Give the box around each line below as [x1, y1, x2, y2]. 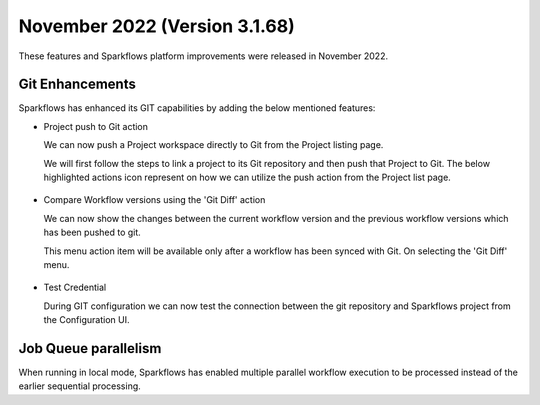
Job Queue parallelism [18, 340, 162, 357]
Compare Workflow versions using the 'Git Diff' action [43, 194, 266, 206]
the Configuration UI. [43, 314, 130, 326]
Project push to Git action [43, 120, 149, 132]
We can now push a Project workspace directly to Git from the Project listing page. [43, 139, 384, 151]
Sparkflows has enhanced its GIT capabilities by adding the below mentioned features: [18, 102, 376, 114]
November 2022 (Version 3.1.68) [18, 15, 295, 37]
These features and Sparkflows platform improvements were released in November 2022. [18, 50, 389, 62]
